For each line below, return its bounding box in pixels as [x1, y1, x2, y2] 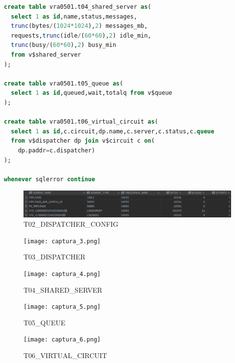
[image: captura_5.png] [23, 303, 101, 311]
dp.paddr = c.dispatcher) [18, 147, 95, 154]
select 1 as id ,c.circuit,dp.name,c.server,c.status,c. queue [11, 128, 214, 135]
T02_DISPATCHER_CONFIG [23, 219, 118, 229]
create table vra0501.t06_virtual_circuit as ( [4, 118, 159, 126]
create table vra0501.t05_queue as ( [4, 80, 123, 87]
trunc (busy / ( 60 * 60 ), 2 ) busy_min [11, 42, 117, 49]
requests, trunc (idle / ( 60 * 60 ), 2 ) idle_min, [11, 32, 151, 39]
